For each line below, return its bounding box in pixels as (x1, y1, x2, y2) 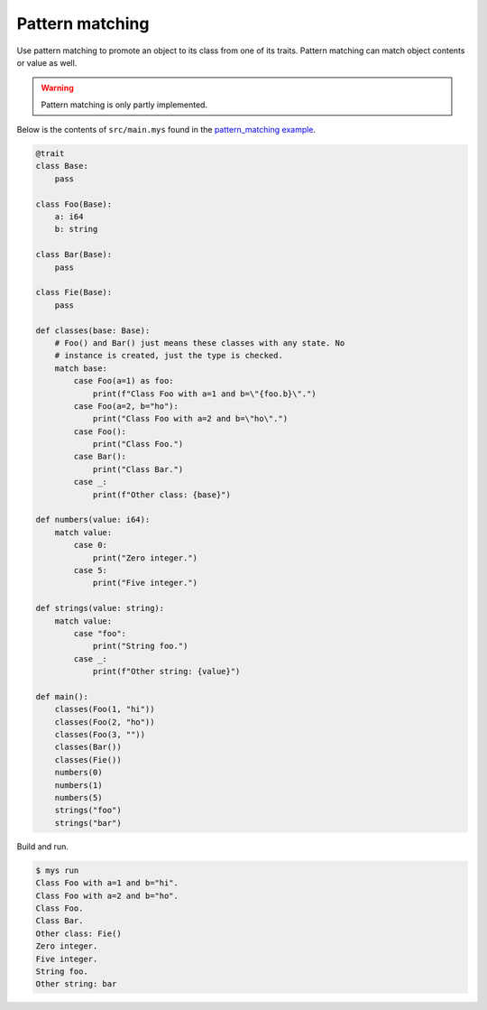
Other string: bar (35, 979, 117, 989)
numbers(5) (54, 792, 103, 803)
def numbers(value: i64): (35, 514, 151, 525)
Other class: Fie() (35, 928, 122, 939)
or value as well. (16, 57, 78, 68)
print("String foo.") (92, 641, 188, 652)
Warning (41, 82, 74, 94)
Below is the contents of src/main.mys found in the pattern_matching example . (16, 125, 316, 135)
